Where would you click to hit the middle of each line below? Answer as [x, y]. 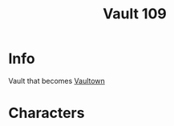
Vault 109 [135, 14]
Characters [47, 113]
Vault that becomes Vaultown [57, 81]
